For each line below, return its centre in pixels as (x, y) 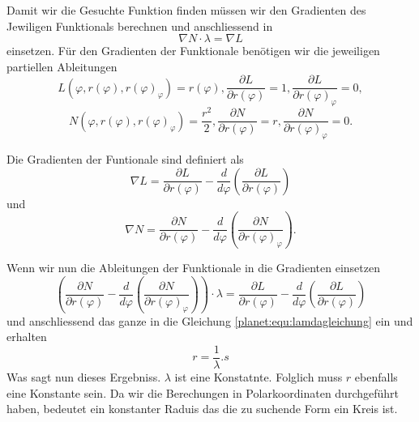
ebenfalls (376, 376)
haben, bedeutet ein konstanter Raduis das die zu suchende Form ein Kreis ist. (202, 409)
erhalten (27, 337)
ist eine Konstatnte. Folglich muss (259, 376)
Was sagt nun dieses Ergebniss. (84, 376)
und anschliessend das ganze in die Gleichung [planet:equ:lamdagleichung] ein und (210, 320)
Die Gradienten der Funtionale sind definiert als (125, 159)
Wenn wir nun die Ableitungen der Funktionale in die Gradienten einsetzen (193, 268)
